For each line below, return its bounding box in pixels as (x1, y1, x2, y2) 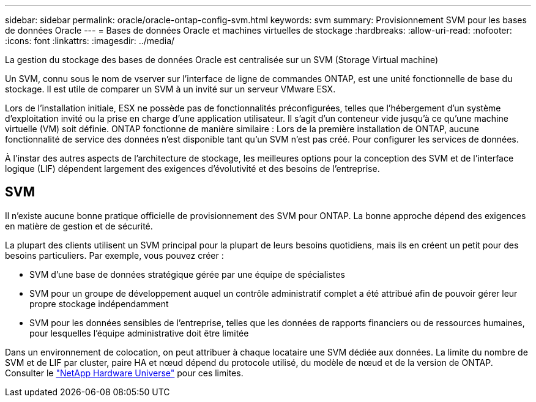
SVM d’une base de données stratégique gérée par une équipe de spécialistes (29, 269, 345, 280)
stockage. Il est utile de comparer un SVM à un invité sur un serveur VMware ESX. (5, 84, 336, 94)
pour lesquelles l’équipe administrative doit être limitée (29, 327, 249, 338)
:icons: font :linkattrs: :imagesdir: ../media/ (5, 35, 175, 46)
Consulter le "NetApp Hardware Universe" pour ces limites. (5, 367, 244, 378)
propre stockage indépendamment (29, 298, 169, 309)
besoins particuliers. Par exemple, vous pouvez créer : (5, 250, 224, 261)
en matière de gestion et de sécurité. (5, 220, 153, 231)
